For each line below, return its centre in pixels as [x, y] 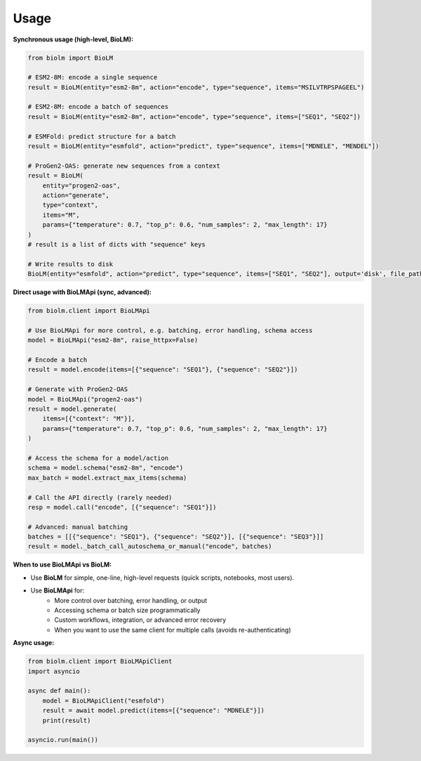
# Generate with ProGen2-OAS [78, 389]
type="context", [70, 205]
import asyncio [54, 671]
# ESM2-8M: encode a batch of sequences [98, 107]
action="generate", [76, 196]
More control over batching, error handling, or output [131, 600]
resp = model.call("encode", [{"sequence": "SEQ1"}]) [122, 507]
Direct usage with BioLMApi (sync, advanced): [82, 292]
